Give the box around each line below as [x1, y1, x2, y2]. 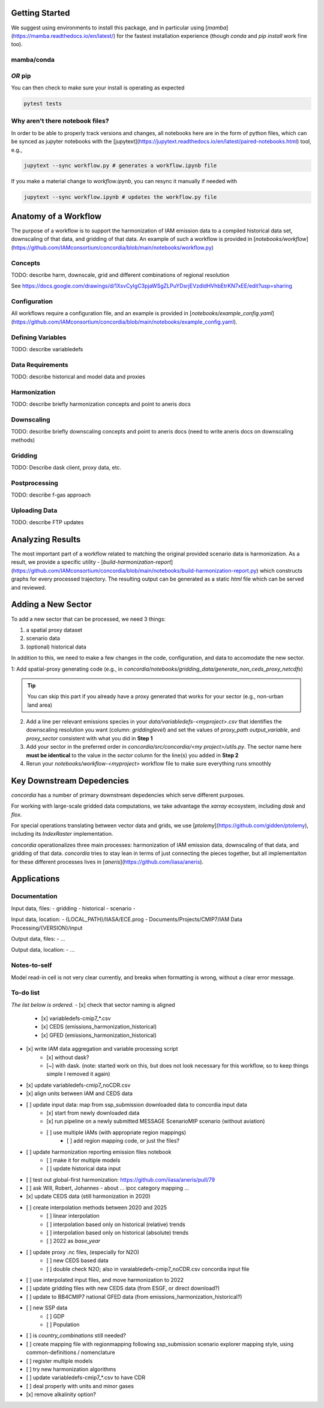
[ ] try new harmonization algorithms [26, 1365, 116, 1373]
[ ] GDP [46, 1313, 65, 1320]
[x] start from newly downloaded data [46, 1109, 140, 1116]
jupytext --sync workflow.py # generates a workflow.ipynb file [23, 162, 217, 169]
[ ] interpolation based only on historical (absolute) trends [46, 1229, 189, 1236]
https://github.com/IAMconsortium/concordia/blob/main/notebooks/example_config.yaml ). [13, 318, 238, 325]
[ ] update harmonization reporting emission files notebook [26, 1148, 172, 1155]
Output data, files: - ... [11, 935, 65, 942]
